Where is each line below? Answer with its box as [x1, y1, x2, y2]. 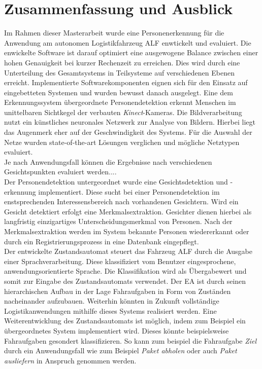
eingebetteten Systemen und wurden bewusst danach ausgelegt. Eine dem [4, 87, 233, 97]
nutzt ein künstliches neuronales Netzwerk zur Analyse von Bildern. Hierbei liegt [4, 117, 255, 127]
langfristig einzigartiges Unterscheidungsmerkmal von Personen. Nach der [4, 216, 233, 227]
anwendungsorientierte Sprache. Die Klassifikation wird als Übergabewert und [4, 266, 247, 276]
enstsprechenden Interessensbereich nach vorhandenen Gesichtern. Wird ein [4, 196, 239, 207]
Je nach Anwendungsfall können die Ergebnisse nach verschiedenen [4, 156, 212, 167]
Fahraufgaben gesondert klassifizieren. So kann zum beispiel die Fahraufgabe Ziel [4, 335, 257, 346]
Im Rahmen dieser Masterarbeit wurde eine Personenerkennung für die [4, 27, 224, 38]
